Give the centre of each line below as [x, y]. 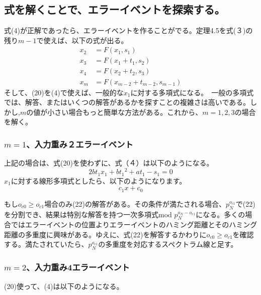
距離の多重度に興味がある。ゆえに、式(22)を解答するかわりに [105, 234]
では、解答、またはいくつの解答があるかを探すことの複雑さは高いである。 [127, 102]
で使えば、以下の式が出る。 [82, 40]
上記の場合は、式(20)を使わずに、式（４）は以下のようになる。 [109, 163]
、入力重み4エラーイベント [78, 267]
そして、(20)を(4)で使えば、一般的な [64, 92]
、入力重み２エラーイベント [80, 144]
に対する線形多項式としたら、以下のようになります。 [99, 180]
